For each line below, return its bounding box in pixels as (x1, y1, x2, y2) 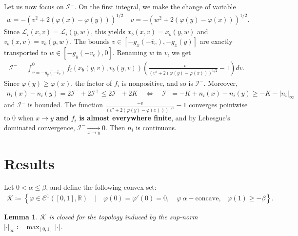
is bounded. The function (27, 99, 103, 110)
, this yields (91, 26, 125, 37)
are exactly (199, 36, 233, 46)
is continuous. (136, 122, 177, 132)
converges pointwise (189, 99, 248, 110)
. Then (105, 122, 125, 132)
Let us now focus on (4, 1, 64, 11)
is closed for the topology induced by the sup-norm (49, 212, 198, 222)
